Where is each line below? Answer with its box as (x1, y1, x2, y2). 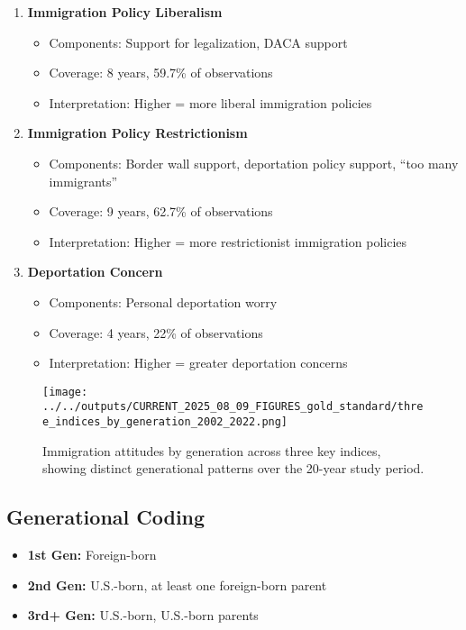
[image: (42, 385, 88, 398)
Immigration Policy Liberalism (27, 3, 223, 21)
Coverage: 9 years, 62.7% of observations (49, 202, 273, 221)
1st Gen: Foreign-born (27, 545, 157, 564)
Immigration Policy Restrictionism (27, 123, 248, 142)
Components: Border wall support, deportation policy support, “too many (49, 153, 459, 172)
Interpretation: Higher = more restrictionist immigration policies (49, 232, 407, 251)
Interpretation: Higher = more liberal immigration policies (49, 93, 372, 112)
